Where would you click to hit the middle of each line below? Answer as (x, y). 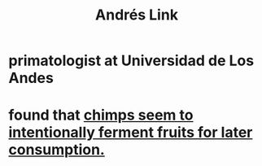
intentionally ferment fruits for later (131, 133)
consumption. (57, 150)
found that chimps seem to (101, 115)
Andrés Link (137, 15)
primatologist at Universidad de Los (131, 61)
